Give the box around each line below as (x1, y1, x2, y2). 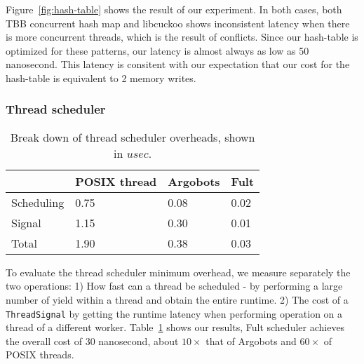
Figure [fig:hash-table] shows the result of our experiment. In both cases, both (6, 2, 342, 16)
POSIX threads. (6, 347, 74, 362)
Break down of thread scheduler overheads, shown (10, 128, 255, 145)
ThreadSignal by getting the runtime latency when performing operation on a (6, 306, 343, 321)
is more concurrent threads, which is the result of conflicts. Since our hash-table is (6, 29, 358, 44)
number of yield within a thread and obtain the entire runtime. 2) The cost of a (6, 292, 349, 306)
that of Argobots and (205, 333, 297, 348)
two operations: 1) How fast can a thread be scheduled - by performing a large (6, 278, 343, 293)
